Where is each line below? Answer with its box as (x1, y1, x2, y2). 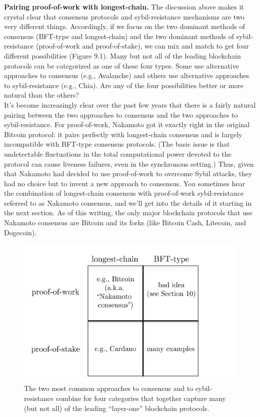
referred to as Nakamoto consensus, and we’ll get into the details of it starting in (4, 197, 252, 208)
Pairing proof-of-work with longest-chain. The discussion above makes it (4, 2, 244, 12)
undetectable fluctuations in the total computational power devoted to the (4, 148, 231, 159)
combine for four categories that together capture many (55, 392, 226, 403)
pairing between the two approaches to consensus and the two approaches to (4, 109, 238, 120)
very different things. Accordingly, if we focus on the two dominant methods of (4, 21, 245, 32)
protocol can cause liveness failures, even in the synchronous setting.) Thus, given (4, 158, 254, 169)
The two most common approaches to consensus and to (24, 383, 193, 393)
